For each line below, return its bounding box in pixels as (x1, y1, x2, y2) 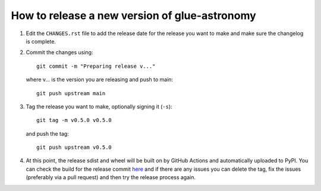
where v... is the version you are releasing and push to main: (26, 76, 174, 83)
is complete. (26, 37, 56, 45)
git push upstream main (36, 90, 106, 96)
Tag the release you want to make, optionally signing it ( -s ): (26, 103, 172, 110)
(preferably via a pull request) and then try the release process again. (26, 174, 196, 181)
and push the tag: (26, 130, 70, 137)
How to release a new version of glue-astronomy (11, 9, 257, 22)
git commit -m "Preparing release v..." (36, 62, 156, 70)
